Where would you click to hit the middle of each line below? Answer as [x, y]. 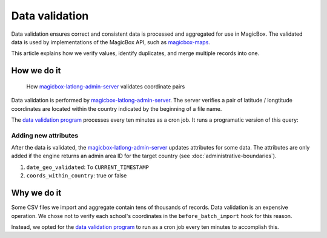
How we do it [36, 71]
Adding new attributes [45, 135]
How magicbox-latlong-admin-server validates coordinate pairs [106, 86]
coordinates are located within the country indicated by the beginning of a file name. [117, 108]
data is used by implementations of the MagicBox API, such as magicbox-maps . [111, 42]
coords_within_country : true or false [77, 176]
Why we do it [36, 193]
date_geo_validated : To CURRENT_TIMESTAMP [88, 167]
